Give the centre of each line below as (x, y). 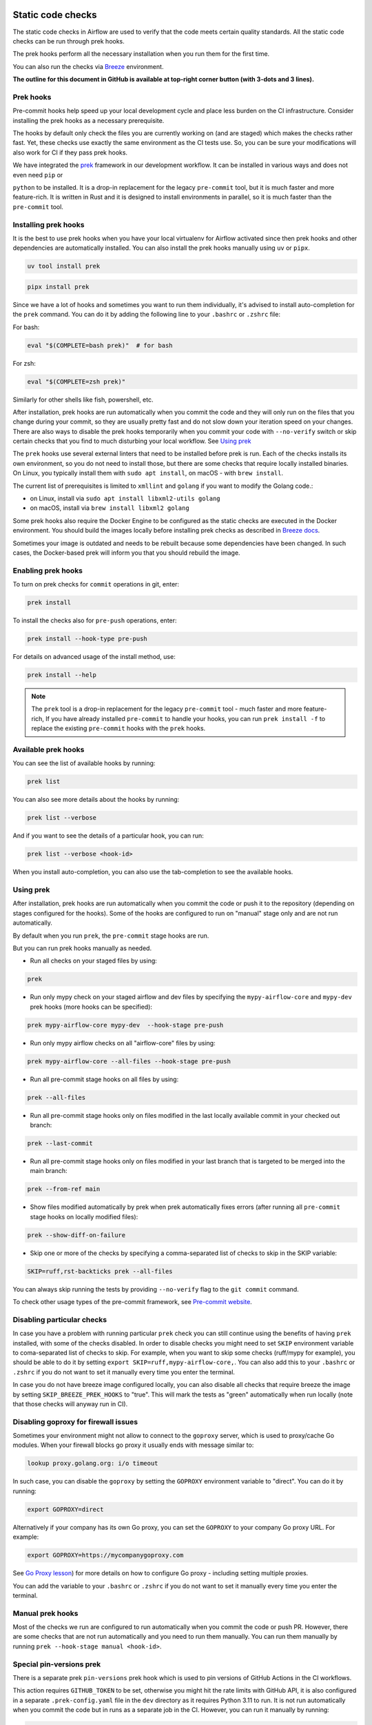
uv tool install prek (64, 266)
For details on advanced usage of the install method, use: (94, 657)
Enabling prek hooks (48, 571)
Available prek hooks (49, 749)
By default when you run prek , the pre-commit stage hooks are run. (111, 936)
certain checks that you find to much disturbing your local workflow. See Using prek (132, 441)
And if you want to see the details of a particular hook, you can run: (108, 836)
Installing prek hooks (49, 224)
